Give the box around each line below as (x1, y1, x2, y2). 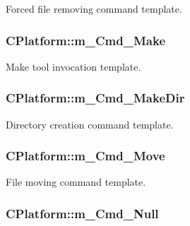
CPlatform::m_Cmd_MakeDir (6, 89, 185, 107)
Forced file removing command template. (6, 1, 182, 16)
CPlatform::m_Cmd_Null (6, 204, 159, 222)
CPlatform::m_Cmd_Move (6, 147, 165, 165)
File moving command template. (6, 174, 146, 189)
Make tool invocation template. (6, 59, 141, 73)
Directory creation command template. (6, 117, 174, 131)
